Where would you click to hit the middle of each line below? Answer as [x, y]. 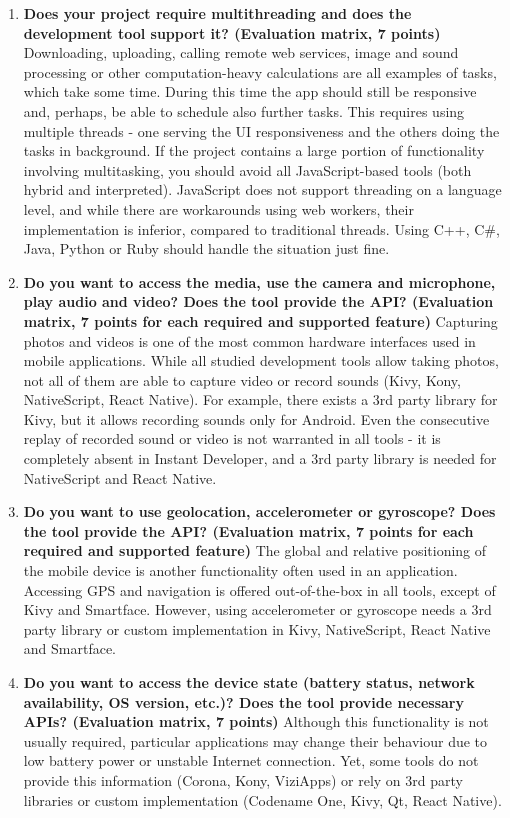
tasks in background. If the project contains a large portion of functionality [254, 150]
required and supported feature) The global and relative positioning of [255, 550]
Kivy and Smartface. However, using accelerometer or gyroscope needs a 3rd [257, 609]
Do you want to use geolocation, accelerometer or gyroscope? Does [259, 511]
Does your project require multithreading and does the [217, 13]
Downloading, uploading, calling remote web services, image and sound [241, 52]
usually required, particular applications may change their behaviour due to [255, 740]
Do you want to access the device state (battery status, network [249, 682]
